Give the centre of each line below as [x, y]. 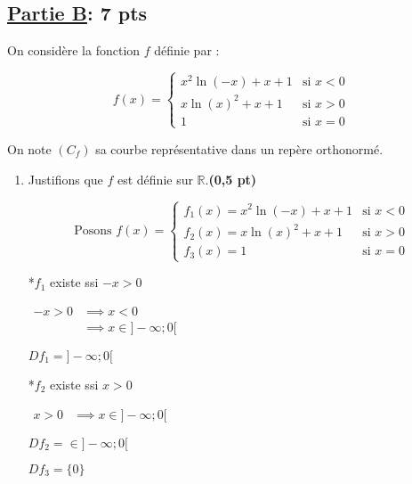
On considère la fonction [74, 50]
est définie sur [155, 179]
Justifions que [65, 179]
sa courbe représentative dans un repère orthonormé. [239, 148]
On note [29, 148]
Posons [93, 230]
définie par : [187, 50]
